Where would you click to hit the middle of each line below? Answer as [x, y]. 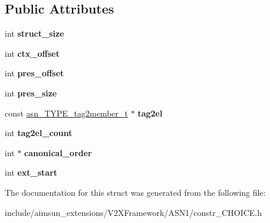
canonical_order [58, 152]
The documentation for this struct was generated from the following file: [135, 192]
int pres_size [31, 93]
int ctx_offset [32, 53]
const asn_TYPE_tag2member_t [67, 113]
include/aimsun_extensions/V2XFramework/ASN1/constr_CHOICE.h [134, 212]
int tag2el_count [39, 133]
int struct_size [34, 33]
